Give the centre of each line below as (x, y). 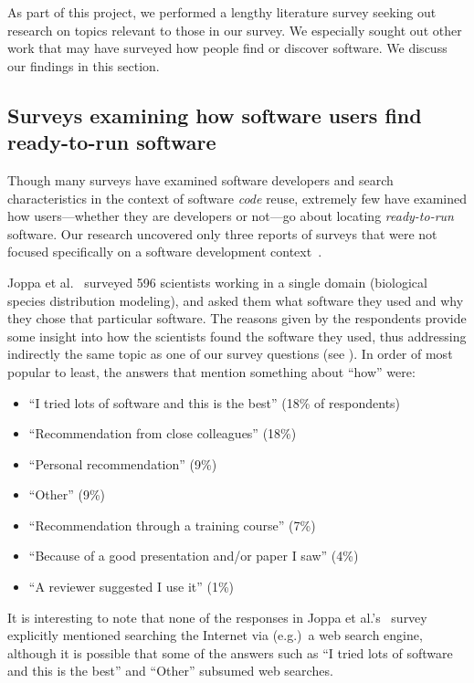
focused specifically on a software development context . (165, 252)
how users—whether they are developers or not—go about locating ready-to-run (231, 216)
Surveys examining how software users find (215, 115)
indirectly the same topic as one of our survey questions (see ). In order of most (230, 354)
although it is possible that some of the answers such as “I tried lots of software (230, 652)
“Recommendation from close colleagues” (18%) (163, 433)
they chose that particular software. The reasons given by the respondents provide (237, 318)
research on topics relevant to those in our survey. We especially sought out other (235, 30)
